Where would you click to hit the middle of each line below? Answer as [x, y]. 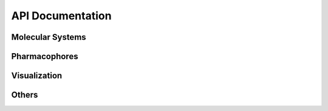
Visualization [37, 76]
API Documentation [61, 16]
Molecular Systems [49, 37]
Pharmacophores [45, 56]
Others [25, 95]
